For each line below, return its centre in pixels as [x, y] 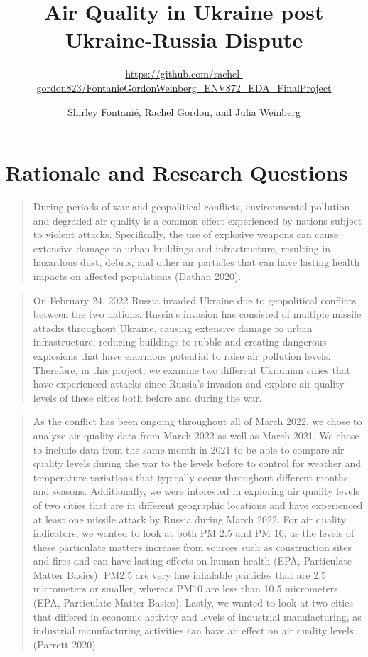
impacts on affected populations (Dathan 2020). [137, 276]
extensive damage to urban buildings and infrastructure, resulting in [182, 248]
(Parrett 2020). [66, 644]
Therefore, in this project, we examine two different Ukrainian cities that [192, 369]
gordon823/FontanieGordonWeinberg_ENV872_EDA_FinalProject [184, 87]
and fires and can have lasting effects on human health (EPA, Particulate [192, 561]
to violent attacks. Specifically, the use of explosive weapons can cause [186, 234]
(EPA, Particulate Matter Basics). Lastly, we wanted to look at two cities [193, 603]
